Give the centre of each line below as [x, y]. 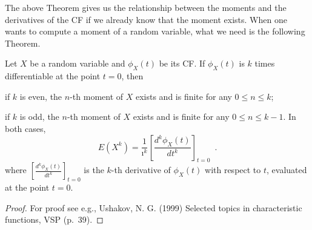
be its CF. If [182, 63]
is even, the [41, 96]
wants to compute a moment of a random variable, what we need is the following [155, 31]
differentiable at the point [53, 76]
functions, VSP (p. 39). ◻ [54, 219]
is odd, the [39, 117]
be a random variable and [78, 63]
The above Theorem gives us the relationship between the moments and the [146, 7]
